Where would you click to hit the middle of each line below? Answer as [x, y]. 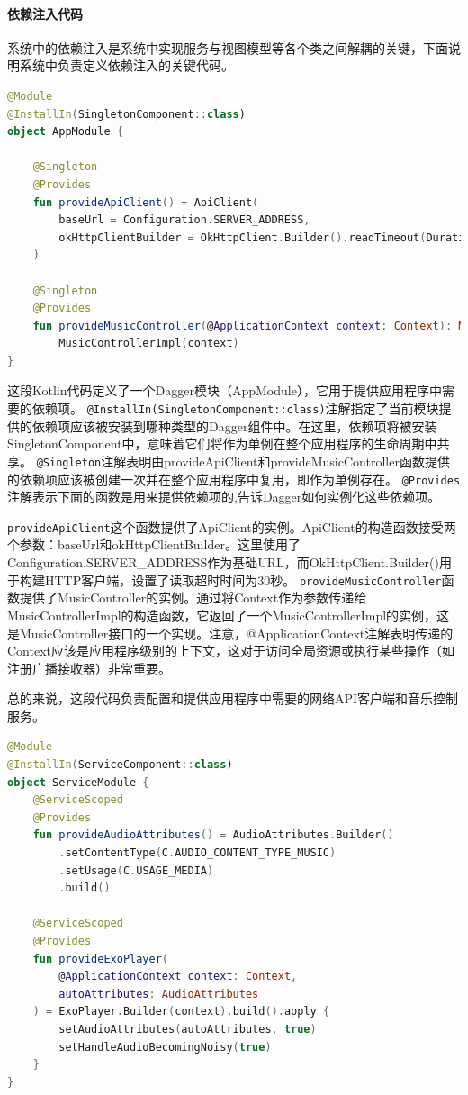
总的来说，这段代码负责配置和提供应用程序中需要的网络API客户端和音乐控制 [233, 698]
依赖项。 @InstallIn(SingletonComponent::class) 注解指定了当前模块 [235, 408]
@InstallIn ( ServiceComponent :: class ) [120, 765]
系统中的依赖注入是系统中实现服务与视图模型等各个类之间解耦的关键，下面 [228, 47]
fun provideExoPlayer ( [101, 959]
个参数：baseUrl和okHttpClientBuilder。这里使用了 [154, 544]
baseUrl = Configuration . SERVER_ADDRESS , [184, 220]
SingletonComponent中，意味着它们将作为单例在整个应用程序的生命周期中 [222, 443]
